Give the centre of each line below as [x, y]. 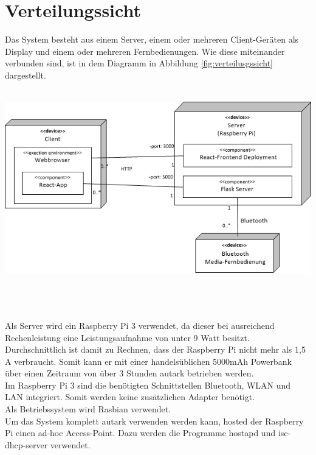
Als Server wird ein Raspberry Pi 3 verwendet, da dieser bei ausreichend [140, 325]
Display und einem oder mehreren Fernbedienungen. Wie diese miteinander [145, 51]
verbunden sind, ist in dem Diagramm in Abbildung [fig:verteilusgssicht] [139, 63]
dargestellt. [26, 75]
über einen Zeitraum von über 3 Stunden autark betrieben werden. [129, 373]
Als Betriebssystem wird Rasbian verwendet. [88, 409]
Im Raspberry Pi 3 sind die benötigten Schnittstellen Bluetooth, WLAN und [148, 385]
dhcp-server [26, 444]
